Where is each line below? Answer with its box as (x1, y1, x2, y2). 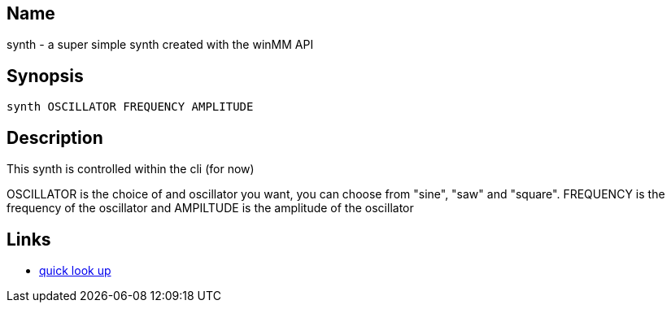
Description (7, 127, 103, 148)
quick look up (39, 263, 111, 277)
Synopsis (7, 65, 84, 86)
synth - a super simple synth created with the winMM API (7, 37, 314, 52)
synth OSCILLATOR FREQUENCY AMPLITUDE (7, 100, 254, 114)
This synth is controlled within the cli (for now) (7, 162, 255, 176)
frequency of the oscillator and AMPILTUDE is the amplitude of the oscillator (7, 201, 414, 215)
